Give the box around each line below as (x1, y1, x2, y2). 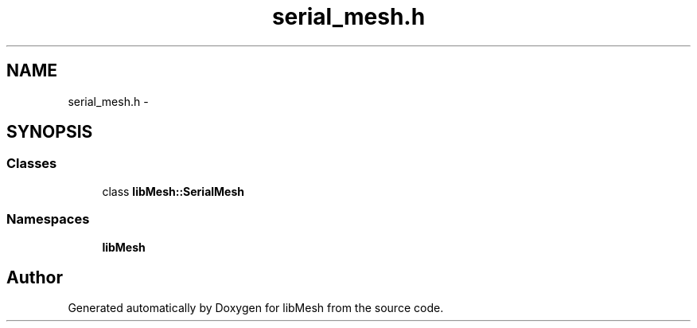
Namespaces (6, 211, 90, 228)
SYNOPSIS (6, 122, 93, 143)
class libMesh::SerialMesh (102, 184, 244, 198)
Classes (6, 155, 57, 172)
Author (6, 267, 63, 287)
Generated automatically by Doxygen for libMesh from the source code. (68, 301, 444, 315)
